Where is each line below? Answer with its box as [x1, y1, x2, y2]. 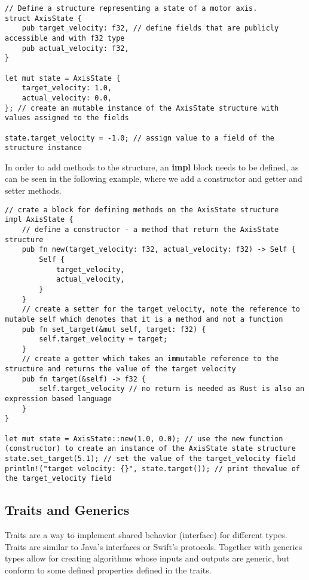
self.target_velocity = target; [39, 335, 168, 344]
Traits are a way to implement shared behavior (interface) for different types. [5, 529, 287, 541]
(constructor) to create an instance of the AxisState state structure [5, 444, 296, 453]
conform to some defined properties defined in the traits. [5, 563, 212, 576]
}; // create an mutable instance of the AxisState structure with [5, 103, 279, 112]
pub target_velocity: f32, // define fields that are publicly [22, 24, 279, 33]
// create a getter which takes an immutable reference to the [22, 355, 279, 364]
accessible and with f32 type [5, 33, 125, 42]
